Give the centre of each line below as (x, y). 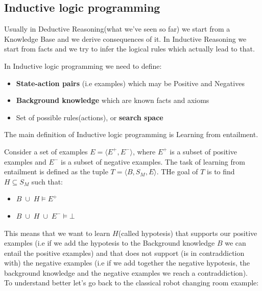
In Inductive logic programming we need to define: (83, 65)
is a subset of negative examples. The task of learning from (153, 161)
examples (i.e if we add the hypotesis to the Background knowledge (110, 243)
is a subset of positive (204, 151)
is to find (221, 171)
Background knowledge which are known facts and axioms (113, 100)
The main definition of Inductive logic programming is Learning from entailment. (131, 134)
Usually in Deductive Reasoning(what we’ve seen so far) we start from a (117, 29)
